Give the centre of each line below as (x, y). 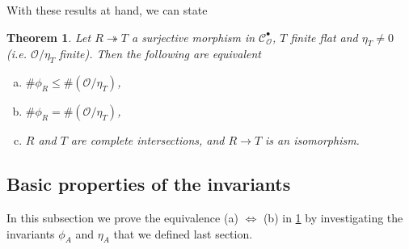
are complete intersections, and (148, 140)
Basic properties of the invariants (149, 184)
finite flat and (324, 37)
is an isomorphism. (312, 140)
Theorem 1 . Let (49, 37)
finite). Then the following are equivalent (160, 54)
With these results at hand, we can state (107, 10)
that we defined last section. (183, 233)
